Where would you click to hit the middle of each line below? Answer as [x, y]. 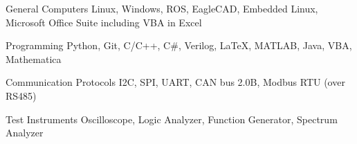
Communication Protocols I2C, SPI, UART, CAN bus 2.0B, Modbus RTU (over [175, 82]
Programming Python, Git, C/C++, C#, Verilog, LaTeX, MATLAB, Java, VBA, [179, 45]
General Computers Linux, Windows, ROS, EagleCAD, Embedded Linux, [162, 8]
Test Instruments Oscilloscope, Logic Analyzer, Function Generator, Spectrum [172, 119]
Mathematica [34, 58]
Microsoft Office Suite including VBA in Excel [104, 22]
